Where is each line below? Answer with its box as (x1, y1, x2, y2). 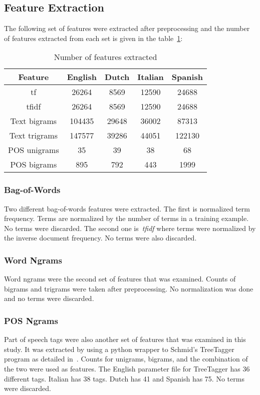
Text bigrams (10, 115, 57, 127)
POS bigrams (10, 158, 57, 170)
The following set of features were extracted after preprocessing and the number (4, 23, 250, 33)
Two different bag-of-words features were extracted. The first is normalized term (4, 203, 250, 213)
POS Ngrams (4, 314, 58, 326)
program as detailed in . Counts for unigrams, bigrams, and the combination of (4, 353, 248, 364)
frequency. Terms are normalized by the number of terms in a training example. (4, 213, 249, 223)
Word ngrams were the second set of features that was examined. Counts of (4, 273, 236, 284)
